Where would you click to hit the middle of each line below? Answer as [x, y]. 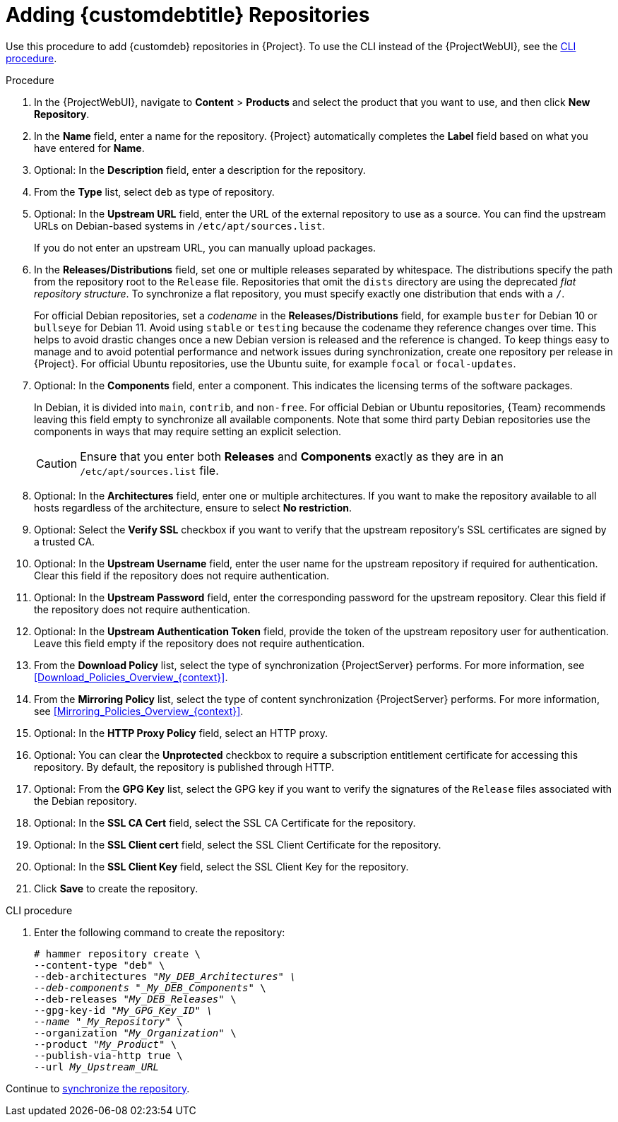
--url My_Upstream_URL [97, 1067]
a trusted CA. [65, 541]
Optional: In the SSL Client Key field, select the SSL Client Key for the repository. [221, 866]
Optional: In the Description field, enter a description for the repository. [200, 170]
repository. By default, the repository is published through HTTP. [184, 767]
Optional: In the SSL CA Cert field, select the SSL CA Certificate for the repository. [225, 822]
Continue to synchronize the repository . [98, 1088]
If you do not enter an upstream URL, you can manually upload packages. [205, 247]
